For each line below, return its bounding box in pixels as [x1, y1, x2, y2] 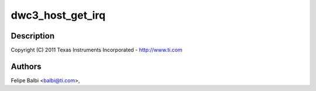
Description [11, 31, 55, 41]
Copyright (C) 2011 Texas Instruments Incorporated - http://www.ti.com [11, 47, 183, 54]
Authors [11, 61, 42, 71]
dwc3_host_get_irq [11, 9, 106, 22]
